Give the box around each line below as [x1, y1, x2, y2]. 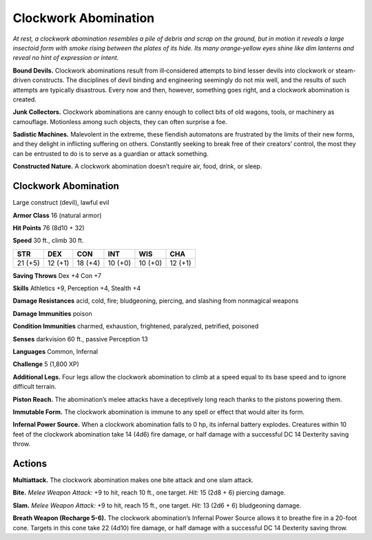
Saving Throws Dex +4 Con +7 [12, 271, 102, 279]
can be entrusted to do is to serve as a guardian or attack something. [12, 149, 209, 158]
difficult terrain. [12, 383, 56, 391]
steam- [335, 66, 356, 74]
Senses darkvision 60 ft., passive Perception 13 [12, 334, 148, 343]
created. [12, 95, 37, 103]
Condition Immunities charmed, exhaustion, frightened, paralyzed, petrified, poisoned [12, 322, 259, 330]
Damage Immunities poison [12, 309, 92, 317]
